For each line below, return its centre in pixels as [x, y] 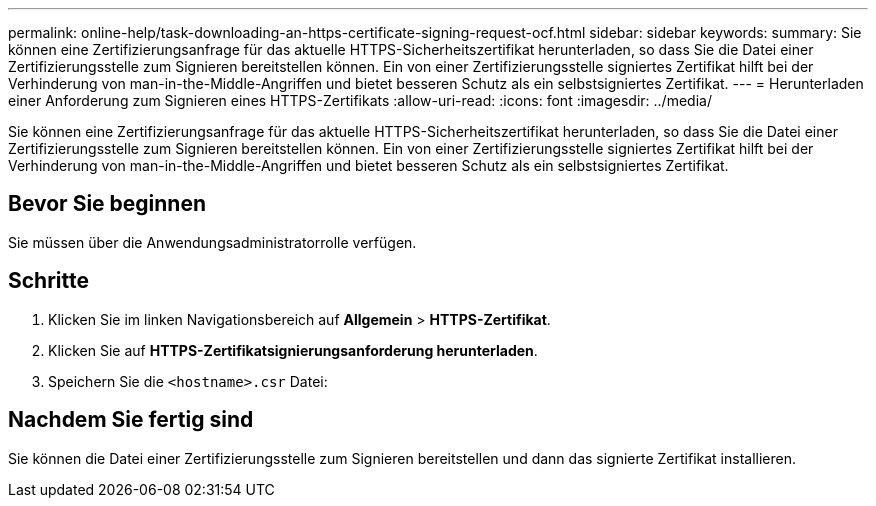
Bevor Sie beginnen [107, 204]
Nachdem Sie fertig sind [131, 420]
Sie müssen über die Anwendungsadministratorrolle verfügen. [212, 242]
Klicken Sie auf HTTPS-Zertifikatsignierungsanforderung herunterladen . [293, 350]
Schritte [48, 281]
